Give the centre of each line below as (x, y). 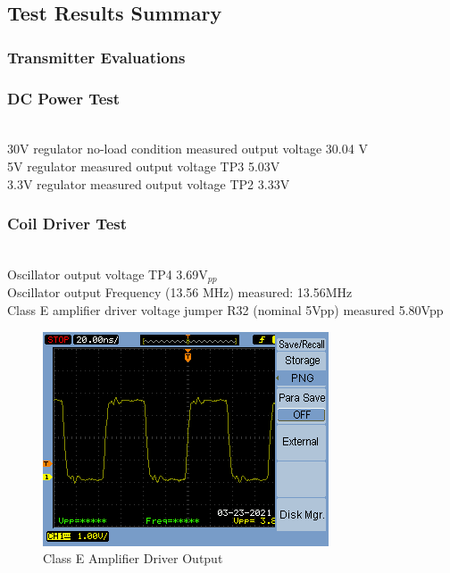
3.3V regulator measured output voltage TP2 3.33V (149, 183)
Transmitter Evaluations (96, 57)
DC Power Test (64, 98)
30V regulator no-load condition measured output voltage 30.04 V (187, 149)
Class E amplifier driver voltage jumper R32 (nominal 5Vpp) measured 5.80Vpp (225, 310)
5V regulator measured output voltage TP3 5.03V (144, 166)
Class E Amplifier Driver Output (133, 558)
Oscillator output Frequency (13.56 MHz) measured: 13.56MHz (180, 292)
